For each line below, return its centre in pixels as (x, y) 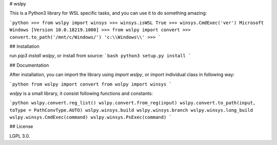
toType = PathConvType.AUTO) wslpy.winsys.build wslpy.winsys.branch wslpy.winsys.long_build (131, 110)
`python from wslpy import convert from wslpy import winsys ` (91, 84)
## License (21, 127)
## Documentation (29, 65)
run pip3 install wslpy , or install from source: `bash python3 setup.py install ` (100, 56)
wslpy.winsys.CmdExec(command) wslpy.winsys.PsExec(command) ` (91, 117)
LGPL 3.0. (20, 136)
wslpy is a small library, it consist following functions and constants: (81, 93)
